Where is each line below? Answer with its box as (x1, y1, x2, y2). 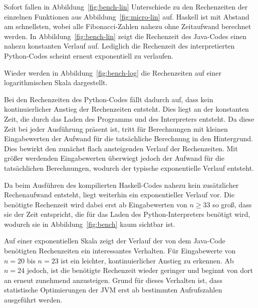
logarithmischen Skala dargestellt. (4, 77, 108, 88)
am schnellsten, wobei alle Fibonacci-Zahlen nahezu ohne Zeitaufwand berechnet (4, 21, 251, 32)
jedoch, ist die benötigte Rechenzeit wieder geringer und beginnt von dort (27, 265, 253, 275)
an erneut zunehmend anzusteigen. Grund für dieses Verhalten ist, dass (4, 274, 222, 285)
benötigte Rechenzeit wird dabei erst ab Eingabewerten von (4, 199, 187, 209)
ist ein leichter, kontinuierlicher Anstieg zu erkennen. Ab (61, 255, 234, 265)
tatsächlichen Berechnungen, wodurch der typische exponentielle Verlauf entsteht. (4, 162, 254, 173)
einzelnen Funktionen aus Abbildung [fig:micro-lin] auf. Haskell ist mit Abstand (4, 11, 249, 22)
